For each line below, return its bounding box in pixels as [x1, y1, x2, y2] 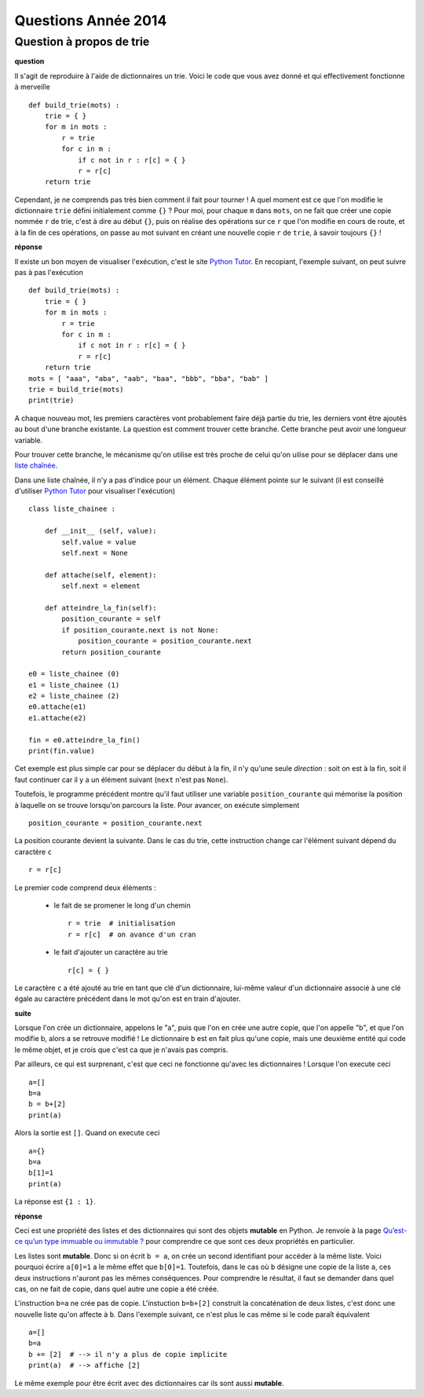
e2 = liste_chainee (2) [28, 691, 120, 701]
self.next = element [61, 581, 141, 591]
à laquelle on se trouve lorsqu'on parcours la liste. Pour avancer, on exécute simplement [14, 800, 300, 809]
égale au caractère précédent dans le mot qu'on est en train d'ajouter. [14, 994, 241, 1003]
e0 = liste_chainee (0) [28, 669, 120, 679]
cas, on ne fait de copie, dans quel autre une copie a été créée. [14, 1284, 219, 1293]
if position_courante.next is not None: [61, 625, 219, 634]
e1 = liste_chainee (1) [28, 680, 120, 689]
